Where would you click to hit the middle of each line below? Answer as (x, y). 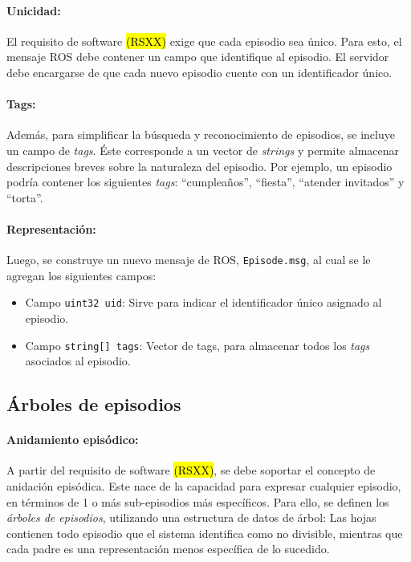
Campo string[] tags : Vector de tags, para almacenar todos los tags (197, 345)
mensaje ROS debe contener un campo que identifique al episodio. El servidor (198, 57)
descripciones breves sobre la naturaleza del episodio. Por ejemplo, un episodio (199, 166)
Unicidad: (34, 10)
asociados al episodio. (78, 361)
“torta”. (25, 197)
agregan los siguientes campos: (81, 275)
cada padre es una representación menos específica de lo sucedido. (168, 549)
